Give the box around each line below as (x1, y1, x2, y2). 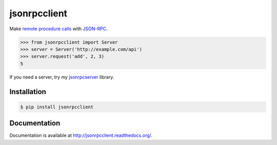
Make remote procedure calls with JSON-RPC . (9, 26, 108, 32)
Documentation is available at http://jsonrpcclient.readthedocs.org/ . (9, 132, 153, 138)
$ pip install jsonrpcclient (20, 104, 94, 110)
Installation (9, 87, 46, 96)
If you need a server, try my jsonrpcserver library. (9, 74, 114, 80)
